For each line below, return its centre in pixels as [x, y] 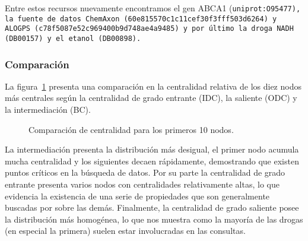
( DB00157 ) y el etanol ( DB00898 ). [73, 38]
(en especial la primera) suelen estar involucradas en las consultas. [125, 231]
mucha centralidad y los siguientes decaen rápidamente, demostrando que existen [152, 161]
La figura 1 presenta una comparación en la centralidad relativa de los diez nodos [153, 86]
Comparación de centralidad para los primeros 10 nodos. [131, 129]
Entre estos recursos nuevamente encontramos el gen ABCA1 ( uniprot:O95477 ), [153, 8]
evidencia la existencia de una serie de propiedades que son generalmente [137, 196]
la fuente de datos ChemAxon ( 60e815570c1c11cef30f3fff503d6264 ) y [141, 19]
